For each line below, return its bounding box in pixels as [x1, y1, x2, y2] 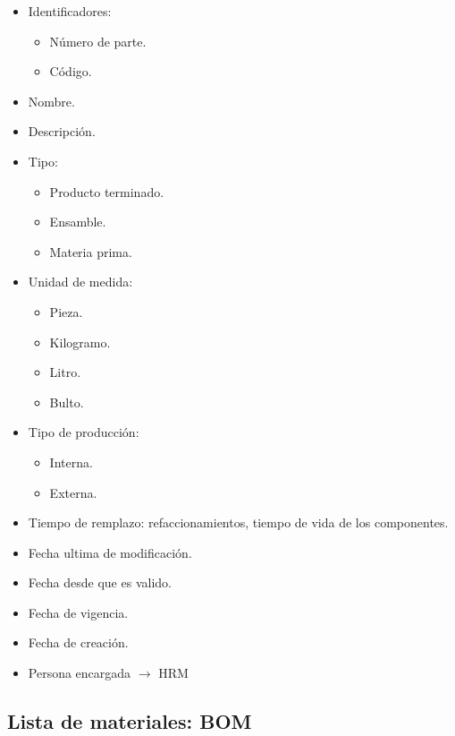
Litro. [49, 363, 81, 381]
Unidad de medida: [28, 272, 133, 291]
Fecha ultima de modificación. [28, 543, 192, 561]
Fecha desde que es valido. [28, 573, 172, 592]
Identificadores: [28, 2, 112, 20]
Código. [49, 62, 92, 81]
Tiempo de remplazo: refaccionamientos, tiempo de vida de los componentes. [28, 513, 449, 532]
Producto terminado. [49, 182, 164, 201]
